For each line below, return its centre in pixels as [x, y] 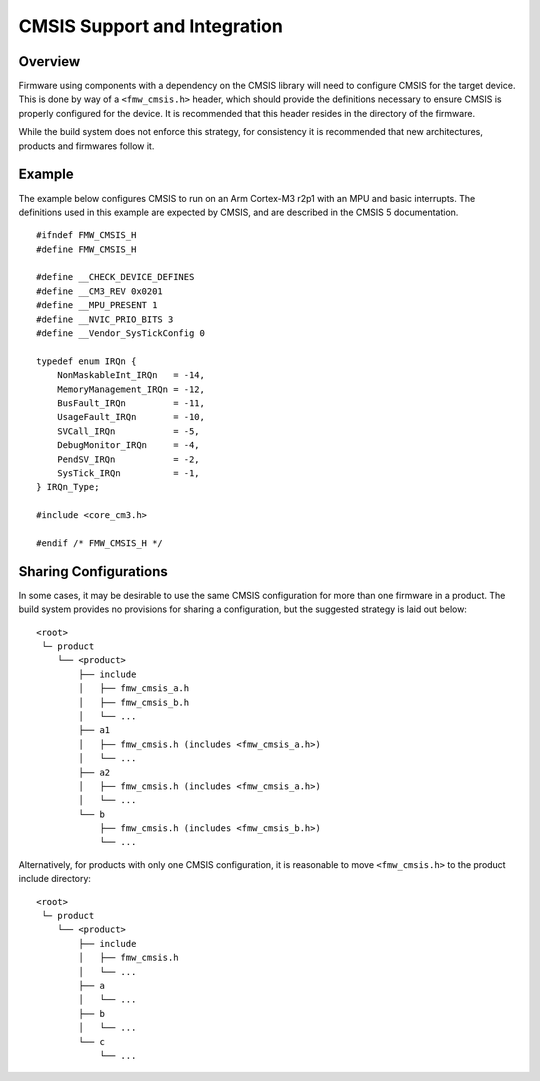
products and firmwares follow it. [86, 146]
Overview [49, 61]
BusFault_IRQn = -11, [130, 403]
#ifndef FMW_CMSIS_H [86, 235]
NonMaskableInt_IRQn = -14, [130, 375]
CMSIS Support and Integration [151, 26]
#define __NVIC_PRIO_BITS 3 [105, 319]
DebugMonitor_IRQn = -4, [128, 445]
